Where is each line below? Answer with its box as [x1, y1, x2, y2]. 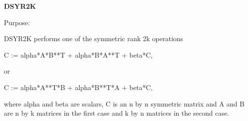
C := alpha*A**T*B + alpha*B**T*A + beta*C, [4, 82, 153, 92]
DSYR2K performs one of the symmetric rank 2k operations [4, 33, 183, 44]
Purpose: [4, 17, 30, 27]
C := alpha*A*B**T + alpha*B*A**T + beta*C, [4, 49, 153, 60]
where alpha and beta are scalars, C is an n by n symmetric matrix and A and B [4, 98, 245, 108]
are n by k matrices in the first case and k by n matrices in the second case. [4, 108, 230, 118]
